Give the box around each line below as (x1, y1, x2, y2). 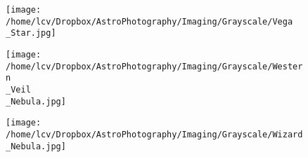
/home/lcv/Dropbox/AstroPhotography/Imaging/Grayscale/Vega (6, 16, 293, 27)
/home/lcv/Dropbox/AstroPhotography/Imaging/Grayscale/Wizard (6, 129, 303, 139)
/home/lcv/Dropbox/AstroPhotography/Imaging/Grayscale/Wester (6, 61, 303, 71)
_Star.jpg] (6, 28, 56, 39)
